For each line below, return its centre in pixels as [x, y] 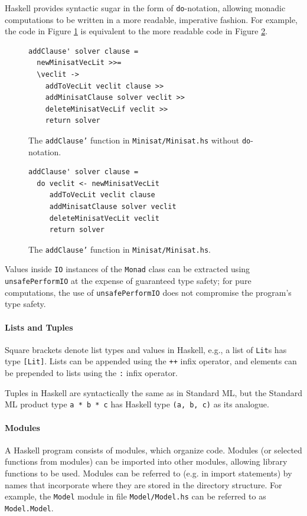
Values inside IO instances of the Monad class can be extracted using [128, 269]
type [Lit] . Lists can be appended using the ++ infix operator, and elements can [151, 361]
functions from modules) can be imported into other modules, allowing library [146, 461]
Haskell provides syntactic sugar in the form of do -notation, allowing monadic [145, 8]
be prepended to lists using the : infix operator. [92, 373]
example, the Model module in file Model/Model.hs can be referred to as [135, 496]
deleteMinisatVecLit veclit [104, 218]
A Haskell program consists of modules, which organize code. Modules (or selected [153, 450]
